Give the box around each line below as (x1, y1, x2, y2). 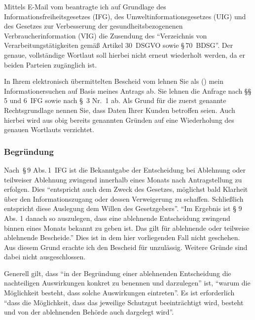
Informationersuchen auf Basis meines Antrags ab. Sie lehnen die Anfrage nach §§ (4, 85, 252, 96)
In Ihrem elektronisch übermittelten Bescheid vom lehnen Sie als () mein (4, 76, 224, 86)
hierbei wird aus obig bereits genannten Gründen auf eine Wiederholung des (4, 114, 234, 125)
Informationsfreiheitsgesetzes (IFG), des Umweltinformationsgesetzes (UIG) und (4, 11, 246, 21)
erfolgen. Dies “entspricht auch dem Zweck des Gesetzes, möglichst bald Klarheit (4, 184, 248, 194)
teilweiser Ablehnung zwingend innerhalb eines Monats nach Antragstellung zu (4, 174, 242, 184)
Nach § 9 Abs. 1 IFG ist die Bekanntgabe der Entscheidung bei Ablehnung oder (4, 164, 246, 175)
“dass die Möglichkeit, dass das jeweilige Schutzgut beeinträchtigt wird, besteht (4, 297, 244, 307)
